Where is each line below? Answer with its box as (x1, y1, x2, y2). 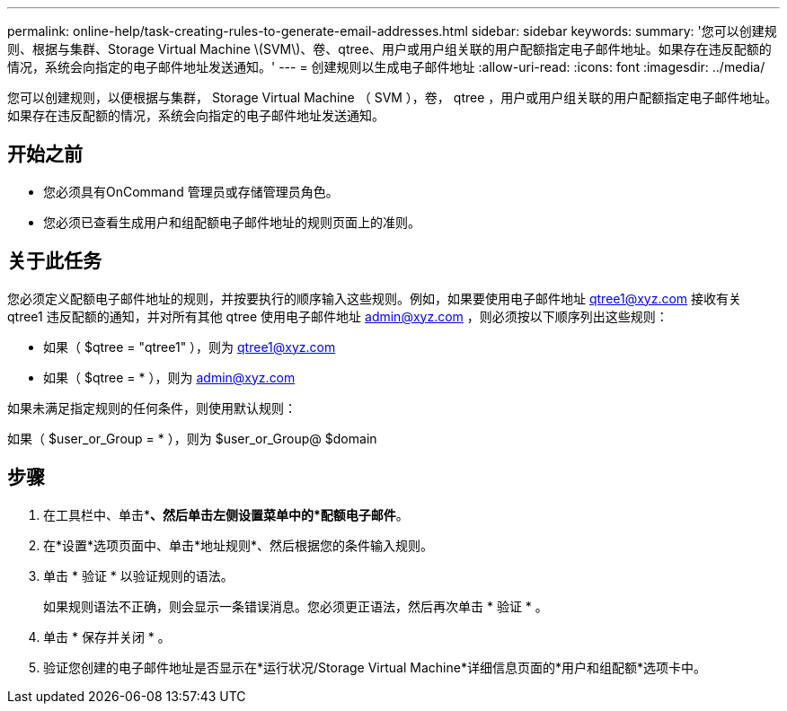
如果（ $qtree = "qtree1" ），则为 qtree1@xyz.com (43, 338, 336, 355)
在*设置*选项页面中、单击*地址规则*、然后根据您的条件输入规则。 (43, 537, 434, 553)
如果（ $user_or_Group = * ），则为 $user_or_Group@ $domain (7, 430, 377, 446)
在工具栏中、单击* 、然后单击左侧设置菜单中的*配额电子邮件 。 (43, 506, 409, 522)
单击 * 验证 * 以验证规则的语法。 (43, 567, 234, 584)
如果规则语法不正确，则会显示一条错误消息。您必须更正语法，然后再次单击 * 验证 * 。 (43, 598, 548, 614)
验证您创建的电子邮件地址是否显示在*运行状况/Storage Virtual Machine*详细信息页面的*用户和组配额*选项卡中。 (43, 659, 706, 675)
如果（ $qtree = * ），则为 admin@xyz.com (43, 369, 296, 385)
